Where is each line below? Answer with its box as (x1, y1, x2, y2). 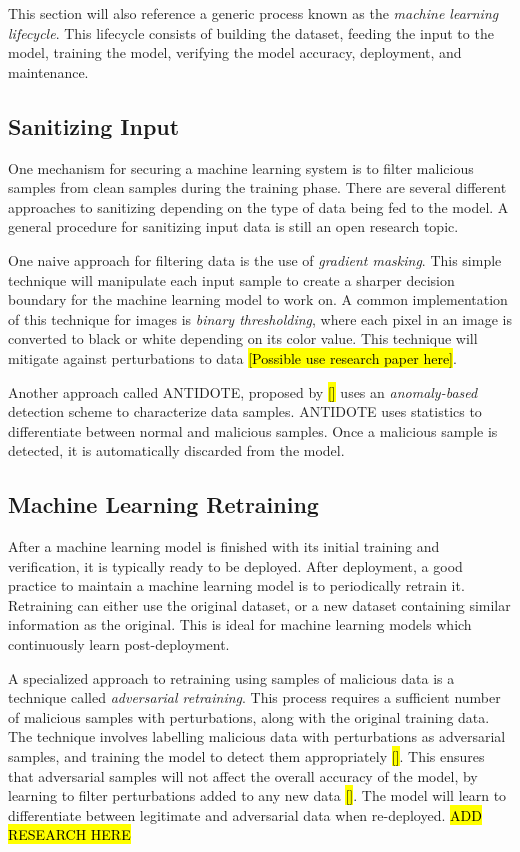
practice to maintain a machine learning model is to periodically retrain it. (8, 575, 465, 596)
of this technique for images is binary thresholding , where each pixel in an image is (8, 308, 512, 329)
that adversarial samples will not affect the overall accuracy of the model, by (8, 765, 478, 786)
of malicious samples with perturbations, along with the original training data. (8, 706, 490, 727)
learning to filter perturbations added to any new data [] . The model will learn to (8, 785, 507, 806)
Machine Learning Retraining (8, 489, 319, 520)
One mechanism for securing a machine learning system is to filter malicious (8, 157, 474, 178)
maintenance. (8, 61, 89, 82)
